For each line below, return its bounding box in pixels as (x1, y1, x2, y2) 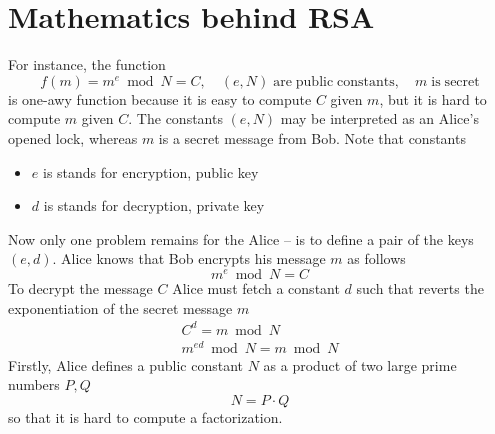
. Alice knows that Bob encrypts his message (52, 248, 326, 269)
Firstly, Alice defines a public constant (8, 354, 243, 375)
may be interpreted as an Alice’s (280, 108, 479, 129)
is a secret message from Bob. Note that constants (158, 127, 466, 148)
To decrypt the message (8, 277, 153, 298)
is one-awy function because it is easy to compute (8, 88, 312, 109)
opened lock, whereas (8, 127, 138, 148)
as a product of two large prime (263, 354, 457, 375)
